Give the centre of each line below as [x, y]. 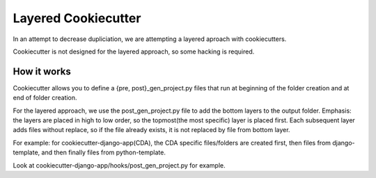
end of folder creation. [45, 98]
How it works [42, 71]
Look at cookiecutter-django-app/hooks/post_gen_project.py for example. [119, 165]
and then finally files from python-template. [104, 152]
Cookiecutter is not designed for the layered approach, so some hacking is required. [134, 51]
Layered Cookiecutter [77, 18]
